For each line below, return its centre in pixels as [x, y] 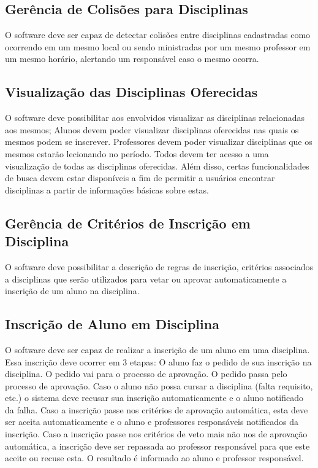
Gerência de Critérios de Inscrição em [128, 223]
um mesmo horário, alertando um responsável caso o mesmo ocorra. [132, 59]
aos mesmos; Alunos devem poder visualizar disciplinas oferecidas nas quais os [152, 129]
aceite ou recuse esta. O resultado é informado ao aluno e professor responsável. [154, 458]
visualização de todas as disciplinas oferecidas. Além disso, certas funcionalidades [157, 166]
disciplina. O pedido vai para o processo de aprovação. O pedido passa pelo [146, 374]
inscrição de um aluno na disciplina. [72, 291]
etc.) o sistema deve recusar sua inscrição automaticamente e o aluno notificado [154, 398]
